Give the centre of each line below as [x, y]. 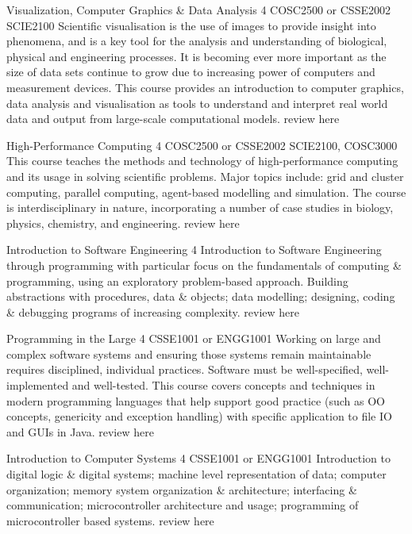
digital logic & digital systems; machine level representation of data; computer [196, 474]
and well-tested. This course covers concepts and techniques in [223, 385]
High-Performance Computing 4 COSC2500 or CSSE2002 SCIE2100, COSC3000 [202, 145]
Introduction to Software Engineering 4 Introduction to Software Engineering [194, 250]
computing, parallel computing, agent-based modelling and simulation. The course [206, 192]
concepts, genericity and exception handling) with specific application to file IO [199, 416]
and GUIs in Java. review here [80, 431]
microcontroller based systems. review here [110, 520]
